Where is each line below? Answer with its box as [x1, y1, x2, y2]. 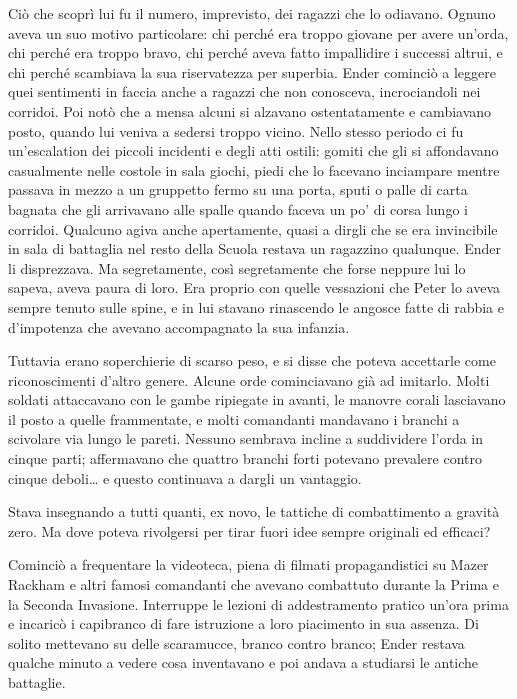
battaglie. [8, 672, 66, 692]
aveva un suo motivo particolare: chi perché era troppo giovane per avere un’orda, [8, 22, 509, 43]
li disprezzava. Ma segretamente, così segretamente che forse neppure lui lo [8, 257, 466, 278]
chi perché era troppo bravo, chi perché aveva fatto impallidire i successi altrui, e [8, 42, 503, 63]
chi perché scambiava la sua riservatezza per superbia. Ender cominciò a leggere [8, 61, 496, 82]
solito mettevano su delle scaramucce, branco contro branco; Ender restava [8, 632, 465, 653]
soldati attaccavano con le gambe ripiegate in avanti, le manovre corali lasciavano [8, 389, 506, 410]
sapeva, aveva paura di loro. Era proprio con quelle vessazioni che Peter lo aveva [8, 277, 500, 298]
